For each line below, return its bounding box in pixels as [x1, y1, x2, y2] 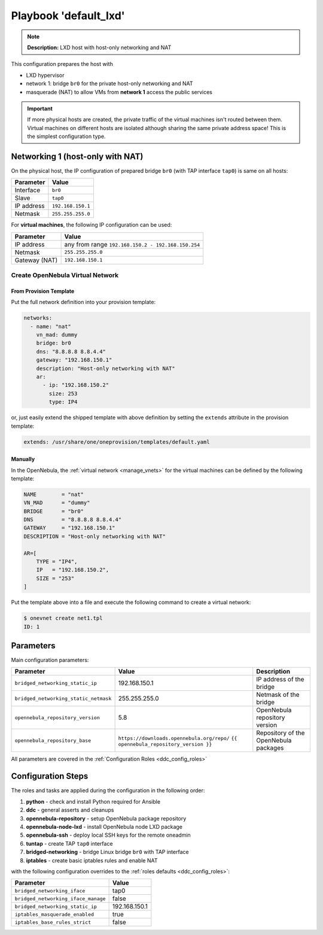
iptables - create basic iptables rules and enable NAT [26, 856, 158, 864]
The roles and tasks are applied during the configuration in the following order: [11, 787, 205, 794]
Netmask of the [256, 690, 300, 699]
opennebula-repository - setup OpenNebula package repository [26, 814, 187, 822]
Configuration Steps [11, 771, 89, 781]
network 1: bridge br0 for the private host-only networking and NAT [26, 80, 193, 87]
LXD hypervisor [26, 71, 65, 79]
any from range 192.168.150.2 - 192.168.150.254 [64, 240, 200, 248]
